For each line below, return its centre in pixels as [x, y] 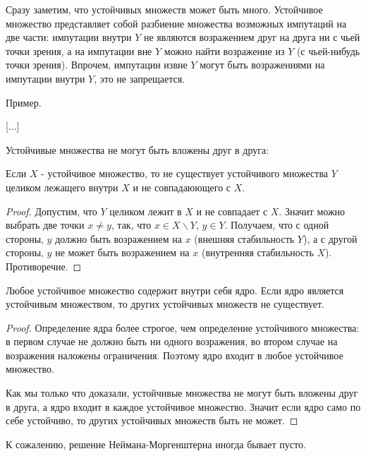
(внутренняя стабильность [257, 252]
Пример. [24, 102]
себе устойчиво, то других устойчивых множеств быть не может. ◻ [152, 420]
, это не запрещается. [140, 78]
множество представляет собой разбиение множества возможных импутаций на [176, 23]
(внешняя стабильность [244, 238]
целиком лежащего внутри [62, 187]
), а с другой [330, 238]
